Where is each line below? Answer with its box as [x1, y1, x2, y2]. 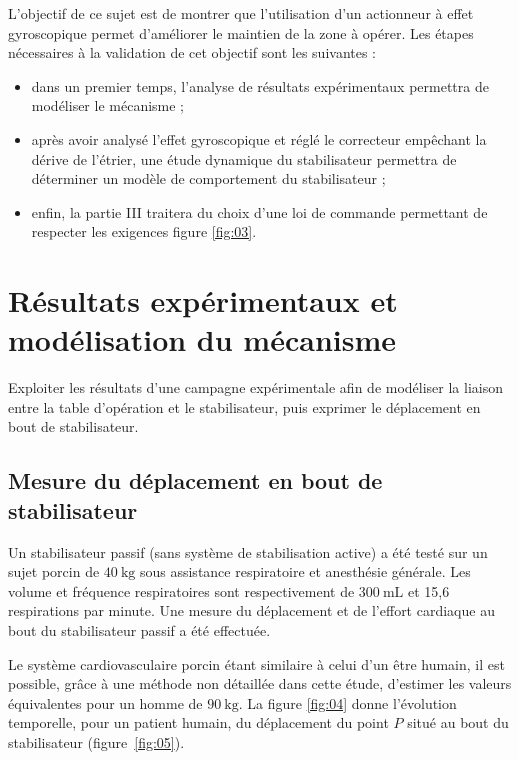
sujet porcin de [8, 561, 100, 582]
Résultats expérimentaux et [8, 280, 398, 321]
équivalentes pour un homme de [8, 692, 203, 713]
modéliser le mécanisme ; [31, 95, 185, 116]
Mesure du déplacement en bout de [8, 465, 383, 496]
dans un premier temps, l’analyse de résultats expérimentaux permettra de [31, 75, 489, 96]
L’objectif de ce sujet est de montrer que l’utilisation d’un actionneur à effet [8, 3, 474, 23]
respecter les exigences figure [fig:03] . [31, 221, 257, 242]
